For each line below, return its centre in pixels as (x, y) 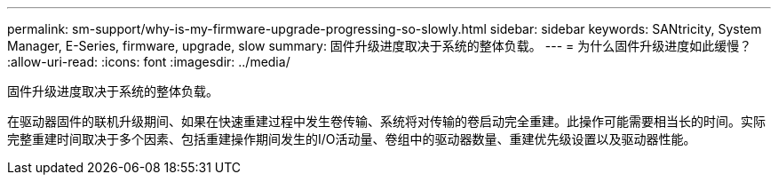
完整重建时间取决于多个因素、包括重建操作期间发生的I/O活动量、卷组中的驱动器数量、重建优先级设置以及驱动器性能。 (352, 139)
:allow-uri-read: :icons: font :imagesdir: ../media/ (149, 62)
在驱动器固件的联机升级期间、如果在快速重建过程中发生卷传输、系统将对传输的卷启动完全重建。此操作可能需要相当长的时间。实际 (386, 121)
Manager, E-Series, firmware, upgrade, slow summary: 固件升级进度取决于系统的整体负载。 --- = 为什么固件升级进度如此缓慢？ (380, 46)
